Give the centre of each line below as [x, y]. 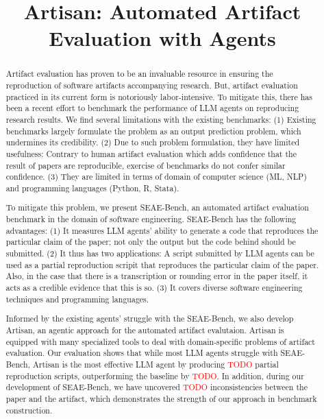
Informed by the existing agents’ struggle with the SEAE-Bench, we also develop [150, 319]
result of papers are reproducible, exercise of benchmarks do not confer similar [146, 165]
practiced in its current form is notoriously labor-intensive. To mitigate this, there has [159, 96]
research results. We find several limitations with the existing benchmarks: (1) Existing [161, 119]
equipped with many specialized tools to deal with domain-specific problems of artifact [160, 341]
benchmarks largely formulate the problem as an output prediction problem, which [153, 131]
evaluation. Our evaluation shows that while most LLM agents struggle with [142, 353]
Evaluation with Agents [162, 38]
